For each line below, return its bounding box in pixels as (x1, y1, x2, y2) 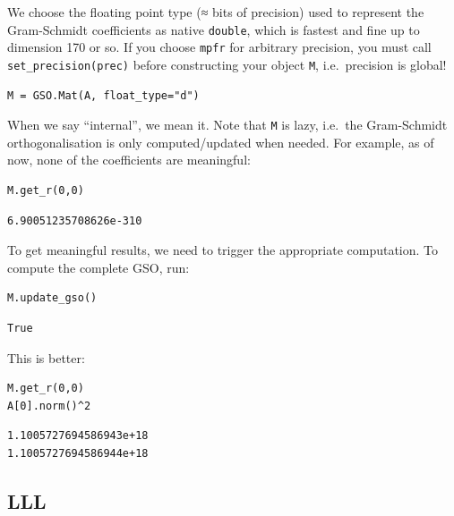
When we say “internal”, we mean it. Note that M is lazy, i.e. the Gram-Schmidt (7, 115, 448, 134)
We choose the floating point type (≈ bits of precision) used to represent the (7, 3, 424, 21)
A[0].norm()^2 (7, 399, 91, 412)
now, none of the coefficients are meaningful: (7, 150, 251, 169)
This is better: (7, 348, 85, 367)
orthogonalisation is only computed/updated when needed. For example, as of (7, 132, 434, 151)
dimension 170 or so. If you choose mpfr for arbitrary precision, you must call (7, 38, 432, 56)
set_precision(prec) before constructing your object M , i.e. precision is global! (7, 55, 447, 73)
